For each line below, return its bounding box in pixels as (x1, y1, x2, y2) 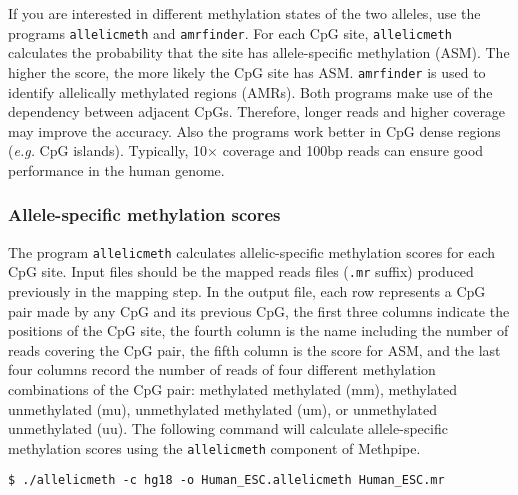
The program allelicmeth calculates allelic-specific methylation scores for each (8, 241, 496, 262)
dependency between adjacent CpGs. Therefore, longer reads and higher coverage (8, 101, 506, 122)
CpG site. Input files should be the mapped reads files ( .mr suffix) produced (8, 261, 474, 282)
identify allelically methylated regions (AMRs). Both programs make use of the (8, 81, 493, 102)
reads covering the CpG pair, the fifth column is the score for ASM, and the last (8, 339, 501, 360)
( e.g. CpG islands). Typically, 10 (8, 140, 208, 161)
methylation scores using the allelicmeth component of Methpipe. (8, 437, 421, 458)
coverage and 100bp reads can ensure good (222, 140, 484, 161)
